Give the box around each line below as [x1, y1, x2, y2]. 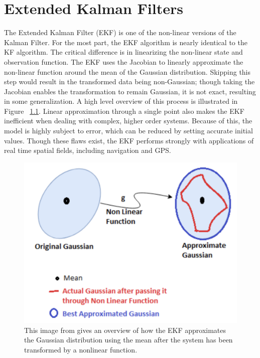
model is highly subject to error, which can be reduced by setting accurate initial [4, 125, 253, 136]
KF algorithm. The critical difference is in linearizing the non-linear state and [4, 47, 243, 57]
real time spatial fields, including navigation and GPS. [4, 145, 171, 155]
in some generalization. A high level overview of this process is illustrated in [4, 96, 238, 106]
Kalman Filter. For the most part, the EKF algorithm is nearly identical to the [4, 37, 247, 47]
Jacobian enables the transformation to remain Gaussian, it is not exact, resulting [4, 86, 256, 96]
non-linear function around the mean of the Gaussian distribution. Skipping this [4, 66, 251, 77]
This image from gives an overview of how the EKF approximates [24, 324, 226, 335]
